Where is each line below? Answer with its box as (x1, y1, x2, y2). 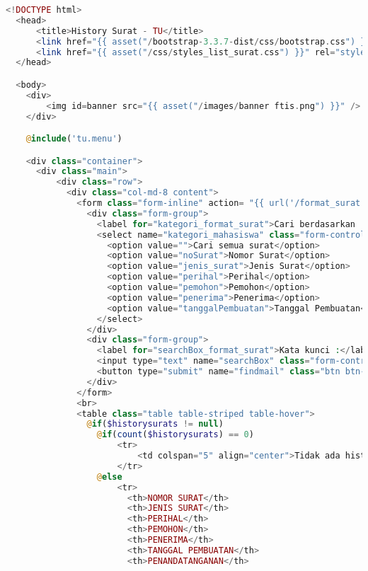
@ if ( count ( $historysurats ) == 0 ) (96, 429, 254, 440)
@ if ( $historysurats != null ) (86, 419, 224, 429)
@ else (96, 471, 122, 482)
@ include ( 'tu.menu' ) (25, 134, 122, 144)
